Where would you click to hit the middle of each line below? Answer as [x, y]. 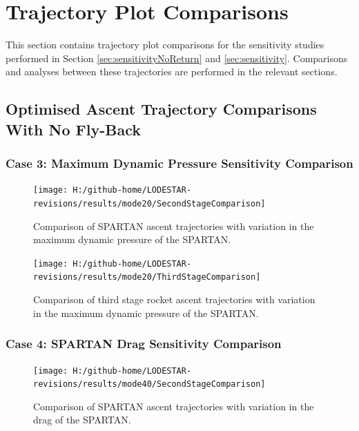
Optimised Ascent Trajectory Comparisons [161, 109]
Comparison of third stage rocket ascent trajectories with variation [174, 299]
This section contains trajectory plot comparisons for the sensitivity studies [165, 45]
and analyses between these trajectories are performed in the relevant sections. [172, 71]
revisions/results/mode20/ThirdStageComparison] [147, 277]
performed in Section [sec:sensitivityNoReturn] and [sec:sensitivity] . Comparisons [177, 58]
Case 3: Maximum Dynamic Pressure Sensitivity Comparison [179, 163]
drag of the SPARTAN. [82, 420]
